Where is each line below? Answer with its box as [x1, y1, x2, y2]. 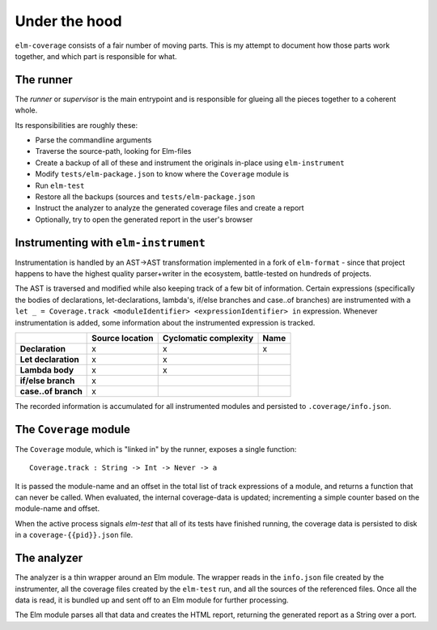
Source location [91, 333, 154, 343]
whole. [15, 105, 38, 115]
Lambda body [19, 364, 74, 376]
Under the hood [15, 12, 122, 30]
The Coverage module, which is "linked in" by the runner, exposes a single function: [15, 444, 297, 453]
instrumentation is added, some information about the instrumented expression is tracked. [15, 317, 316, 327]
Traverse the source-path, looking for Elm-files [35, 147, 192, 156]
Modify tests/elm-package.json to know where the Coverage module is [35, 169, 289, 179]
